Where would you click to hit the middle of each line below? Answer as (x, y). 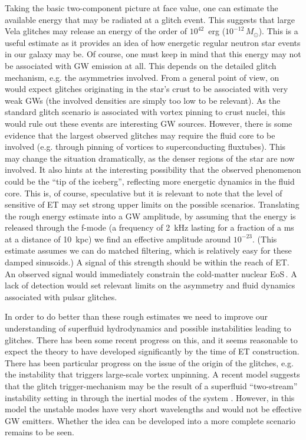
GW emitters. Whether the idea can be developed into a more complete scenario (150, 420)
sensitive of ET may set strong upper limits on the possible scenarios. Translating (152, 204)
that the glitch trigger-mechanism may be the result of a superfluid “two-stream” (151, 386)
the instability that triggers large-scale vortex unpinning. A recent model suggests (152, 374)
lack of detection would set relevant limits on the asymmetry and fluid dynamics (150, 285)
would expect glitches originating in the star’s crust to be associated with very (147, 89)
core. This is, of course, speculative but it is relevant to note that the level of (144, 193)
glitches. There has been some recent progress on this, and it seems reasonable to (151, 339)
